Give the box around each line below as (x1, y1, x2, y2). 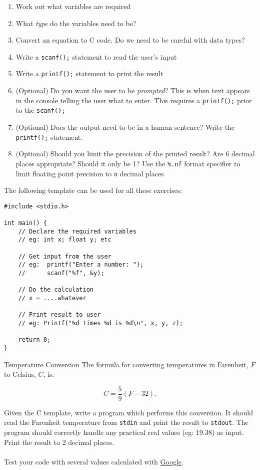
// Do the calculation (18, 286, 93, 294)
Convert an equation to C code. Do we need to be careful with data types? (15, 35, 245, 45)
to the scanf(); (15, 105, 65, 115)
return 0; (18, 336, 51, 344)
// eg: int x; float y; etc (18, 236, 111, 244)
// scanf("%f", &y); (18, 270, 104, 277)
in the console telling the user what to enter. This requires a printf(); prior (15, 95, 252, 105)
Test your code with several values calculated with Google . (4, 456, 183, 466)
